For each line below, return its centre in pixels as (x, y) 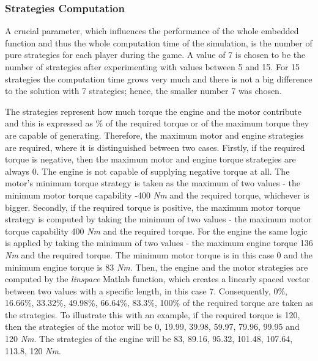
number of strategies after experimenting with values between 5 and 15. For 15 (153, 67)
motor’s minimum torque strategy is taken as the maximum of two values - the (153, 183)
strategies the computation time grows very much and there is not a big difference (159, 78)
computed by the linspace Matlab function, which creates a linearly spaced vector (157, 279)
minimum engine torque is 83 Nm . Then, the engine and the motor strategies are (157, 267)
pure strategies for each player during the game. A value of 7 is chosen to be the (155, 55)
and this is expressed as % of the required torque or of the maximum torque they (157, 123)
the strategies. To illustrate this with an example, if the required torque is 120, (153, 314)
